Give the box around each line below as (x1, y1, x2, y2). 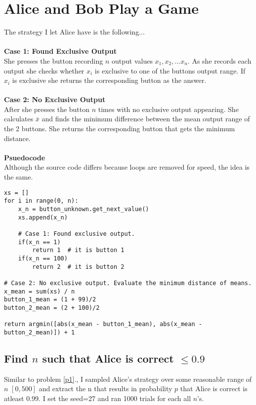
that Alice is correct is (180, 383, 248, 394)
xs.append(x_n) (18, 214, 68, 221)
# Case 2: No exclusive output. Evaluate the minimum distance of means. (4, 279, 252, 287)
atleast (4, 393, 24, 403)
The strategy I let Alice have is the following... (4, 27, 145, 37)
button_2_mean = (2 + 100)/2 (4, 304, 100, 311)
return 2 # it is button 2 (32, 263, 125, 270)
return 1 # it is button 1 (32, 247, 125, 254)
